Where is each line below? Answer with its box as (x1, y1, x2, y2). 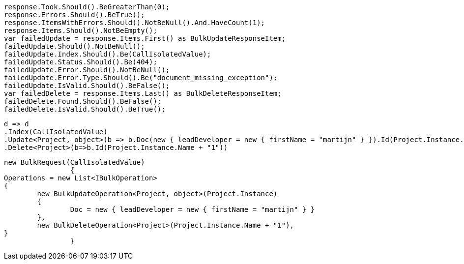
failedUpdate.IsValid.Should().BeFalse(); (4, 82, 170, 89)
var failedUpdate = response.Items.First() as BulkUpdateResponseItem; (4, 34, 286, 42)
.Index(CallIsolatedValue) (4, 128, 108, 136)
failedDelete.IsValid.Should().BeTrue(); (4, 105, 166, 113)
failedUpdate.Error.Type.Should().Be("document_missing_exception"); (4, 74, 278, 82)
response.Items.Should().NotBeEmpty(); (4, 27, 157, 34)
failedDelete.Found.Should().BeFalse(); (4, 97, 162, 105)
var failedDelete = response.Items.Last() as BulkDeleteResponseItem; (4, 89, 282, 97)
